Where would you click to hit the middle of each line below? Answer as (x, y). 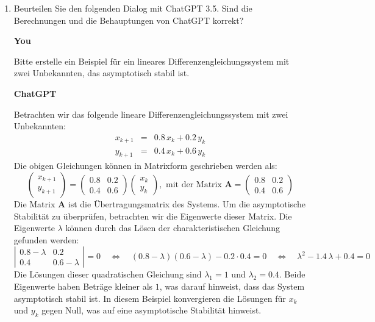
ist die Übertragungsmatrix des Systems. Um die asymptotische (187, 204)
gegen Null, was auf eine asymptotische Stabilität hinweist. (152, 310)
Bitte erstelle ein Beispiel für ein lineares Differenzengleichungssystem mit (152, 61)
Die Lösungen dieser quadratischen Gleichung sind (108, 274)
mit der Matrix (194, 185)
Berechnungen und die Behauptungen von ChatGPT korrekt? (129, 20)
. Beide (292, 274)
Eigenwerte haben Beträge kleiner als (83, 286)
